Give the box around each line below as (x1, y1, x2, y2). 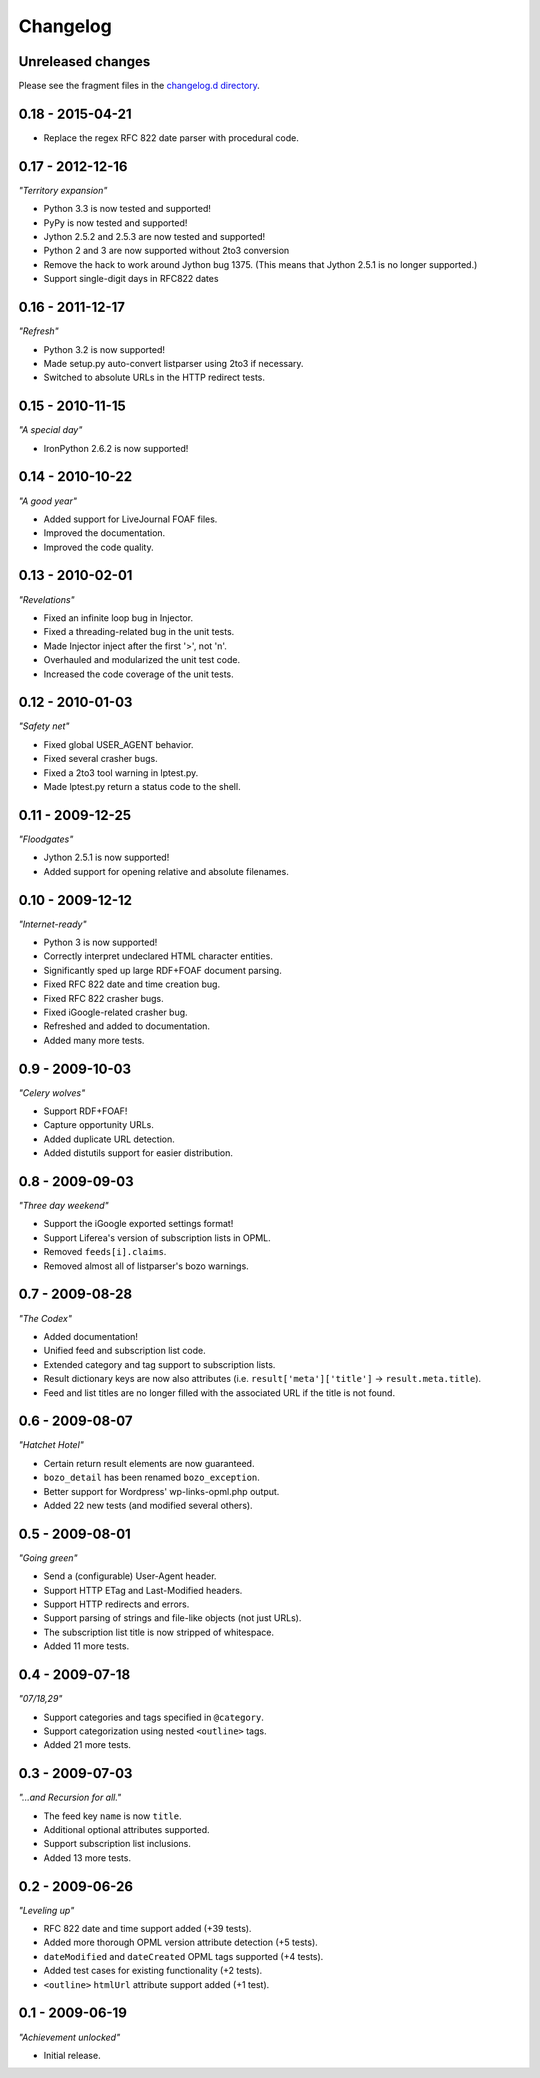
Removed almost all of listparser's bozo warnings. (43, 1260, 249, 1272)
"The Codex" (18, 1312, 72, 1324)
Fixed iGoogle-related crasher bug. (43, 1006, 189, 1018)
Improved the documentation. (43, 527, 166, 539)
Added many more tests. (43, 1034, 145, 1046)
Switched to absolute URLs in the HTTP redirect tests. (43, 371, 265, 384)
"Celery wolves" (18, 1086, 86, 1099)
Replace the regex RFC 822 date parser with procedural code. (43, 131, 300, 144)
